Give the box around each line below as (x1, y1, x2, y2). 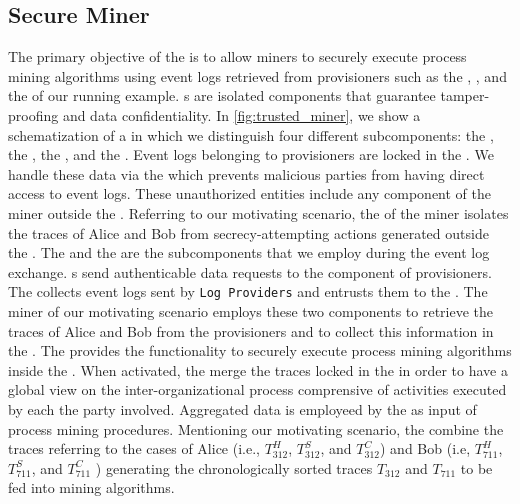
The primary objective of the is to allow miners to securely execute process (8, 46, 467, 67)
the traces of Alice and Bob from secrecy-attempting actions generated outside (8, 222, 489, 243)
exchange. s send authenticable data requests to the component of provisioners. (8, 261, 492, 282)
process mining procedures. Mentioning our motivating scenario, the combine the (8, 418, 504, 439)
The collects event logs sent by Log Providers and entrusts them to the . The (8, 281, 488, 302)
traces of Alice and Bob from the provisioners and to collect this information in (8, 320, 494, 341)
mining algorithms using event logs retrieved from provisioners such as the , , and (8, 65, 507, 86)
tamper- (440, 85, 490, 106)
